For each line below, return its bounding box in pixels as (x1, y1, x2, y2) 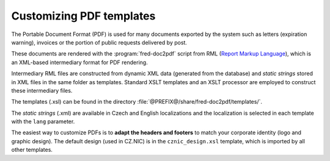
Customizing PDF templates (11, 9, 156, 23)
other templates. (11, 146, 53, 154)
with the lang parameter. (11, 118, 75, 125)
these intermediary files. (11, 87, 73, 94)
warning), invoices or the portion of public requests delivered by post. (11, 38, 188, 46)
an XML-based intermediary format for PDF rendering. (11, 59, 148, 66)
